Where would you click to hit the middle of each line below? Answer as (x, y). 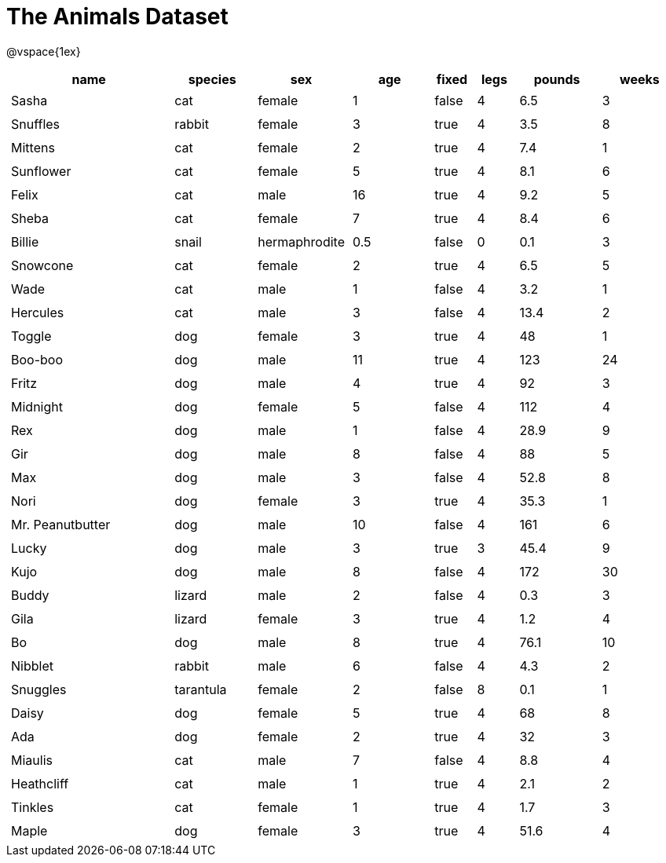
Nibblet (32, 666)
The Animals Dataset (117, 16)
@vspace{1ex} (44, 51)
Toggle (31, 336)
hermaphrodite (301, 241)
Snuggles (39, 689)
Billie (25, 241)
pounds (557, 79)
